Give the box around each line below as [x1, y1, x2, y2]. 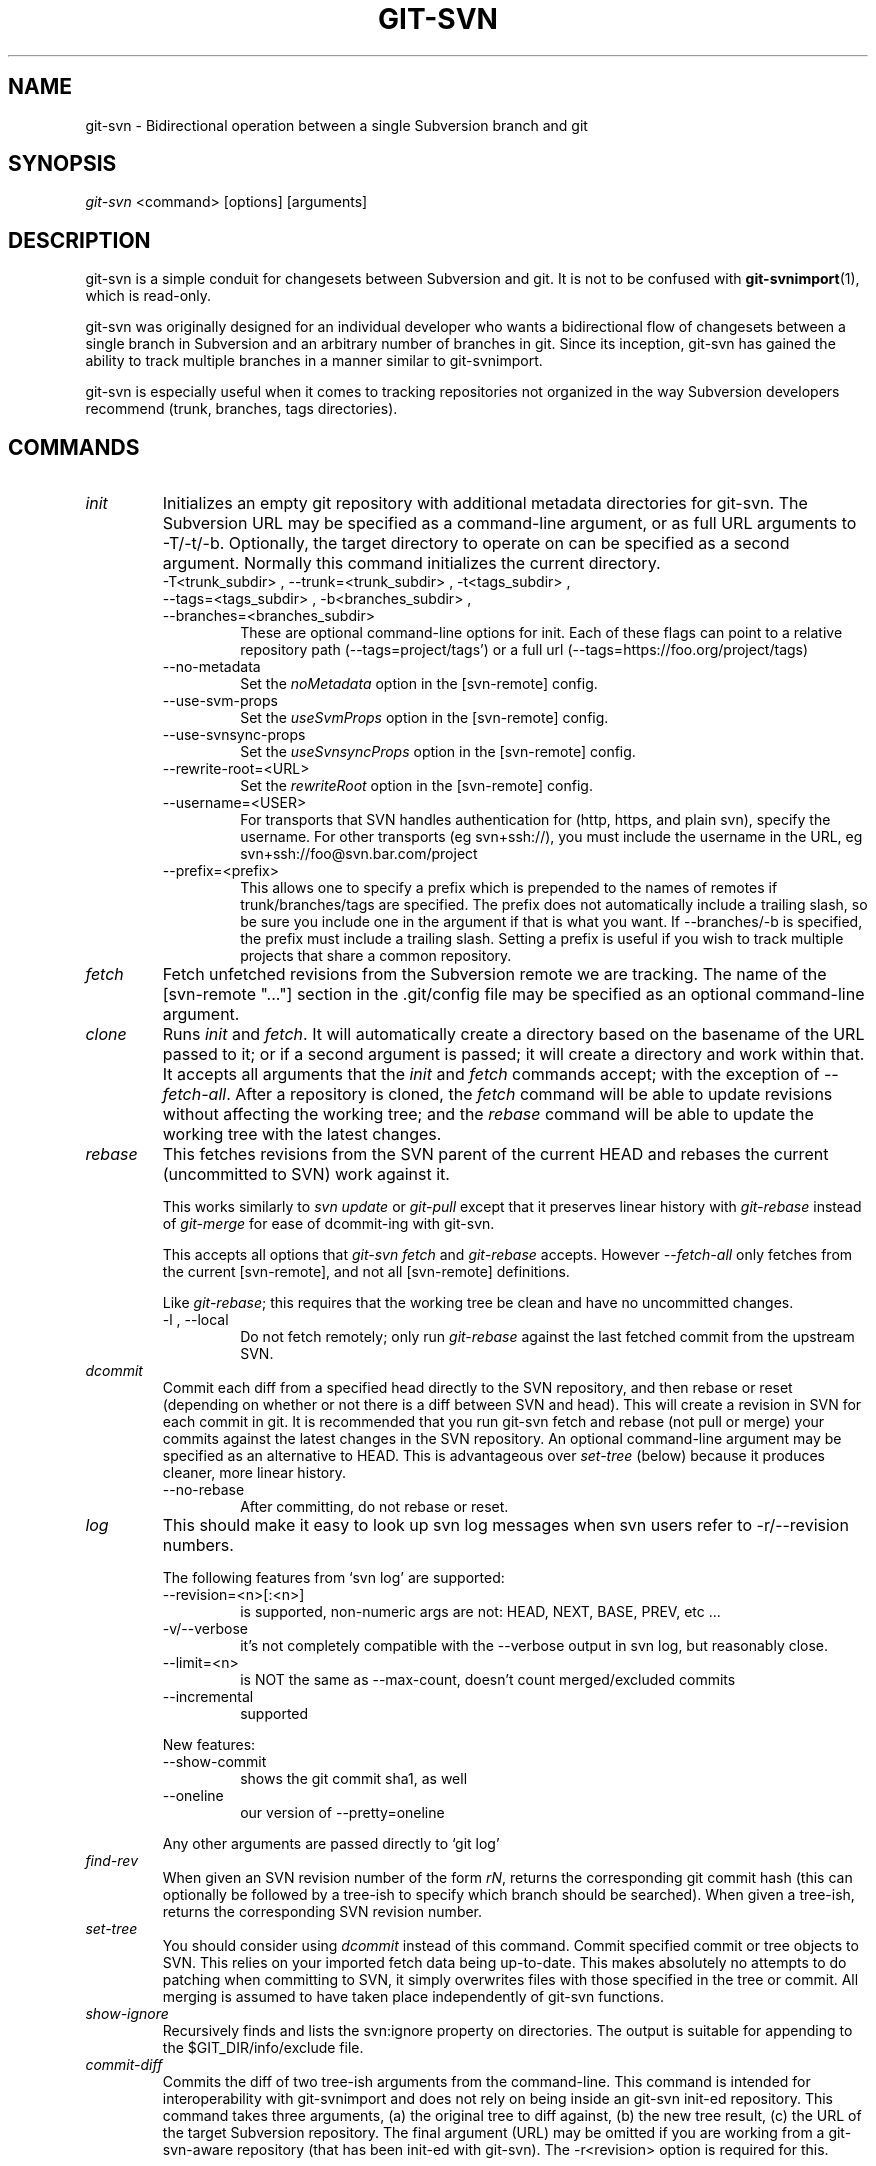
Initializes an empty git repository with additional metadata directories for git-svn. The [162, 493, 808, 514]
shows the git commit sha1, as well [240, 1770, 468, 1788]
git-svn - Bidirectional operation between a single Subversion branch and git [85, 116, 588, 134]
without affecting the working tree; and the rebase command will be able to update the [162, 1104, 814, 1125]
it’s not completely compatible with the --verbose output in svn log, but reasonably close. [240, 1637, 829, 1655]
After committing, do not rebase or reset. [240, 1498, 509, 1516]
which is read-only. [85, 287, 212, 305]
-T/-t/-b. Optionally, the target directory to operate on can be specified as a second [162, 533, 790, 554]
